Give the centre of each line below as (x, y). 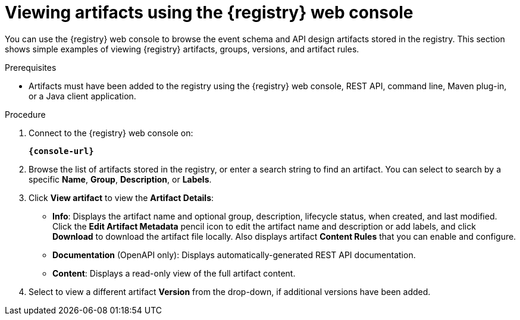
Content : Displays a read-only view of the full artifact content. (174, 273)
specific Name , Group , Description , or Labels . (120, 179)
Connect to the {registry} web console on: (111, 133)
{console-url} (61, 151)
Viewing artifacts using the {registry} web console (209, 12)
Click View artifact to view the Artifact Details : (121, 197)
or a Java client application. (82, 96)
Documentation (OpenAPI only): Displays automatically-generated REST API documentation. (234, 255)
